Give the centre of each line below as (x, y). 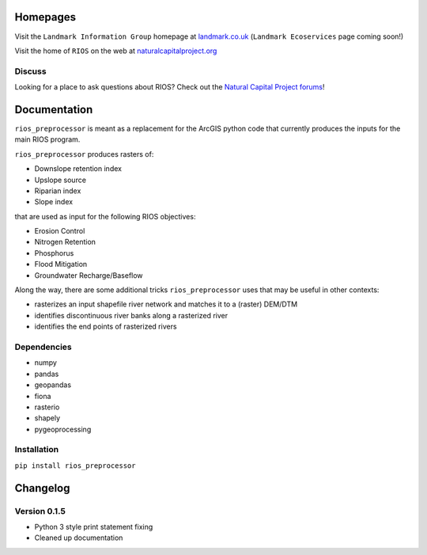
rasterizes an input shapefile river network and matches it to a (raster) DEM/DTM (166, 304)
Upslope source (60, 180)
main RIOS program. (47, 139)
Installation (37, 450)
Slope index (54, 202)
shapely (47, 418)
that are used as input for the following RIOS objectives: (105, 216)
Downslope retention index (78, 169)
